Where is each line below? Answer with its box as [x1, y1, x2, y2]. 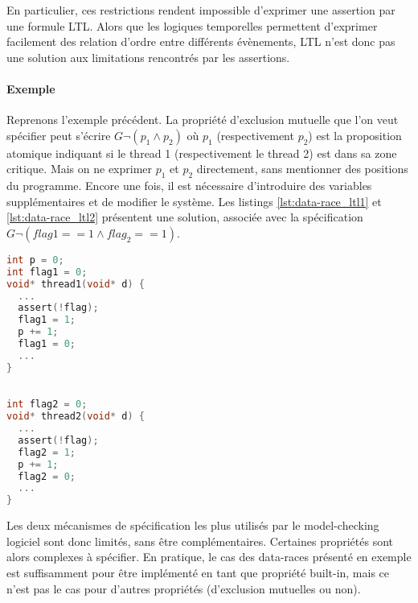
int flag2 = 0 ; [6, 399, 88, 411]
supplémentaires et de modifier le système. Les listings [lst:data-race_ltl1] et [6, 192, 382, 209]
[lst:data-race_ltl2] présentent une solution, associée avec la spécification [6, 209, 363, 225]
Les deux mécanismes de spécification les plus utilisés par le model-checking [6, 517, 379, 534]
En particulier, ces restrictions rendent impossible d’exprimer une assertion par [6, 2, 395, 18]
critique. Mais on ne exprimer [6, 160, 153, 177]
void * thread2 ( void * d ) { [6, 411, 145, 423]
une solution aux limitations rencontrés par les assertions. [6, 48, 290, 65]
